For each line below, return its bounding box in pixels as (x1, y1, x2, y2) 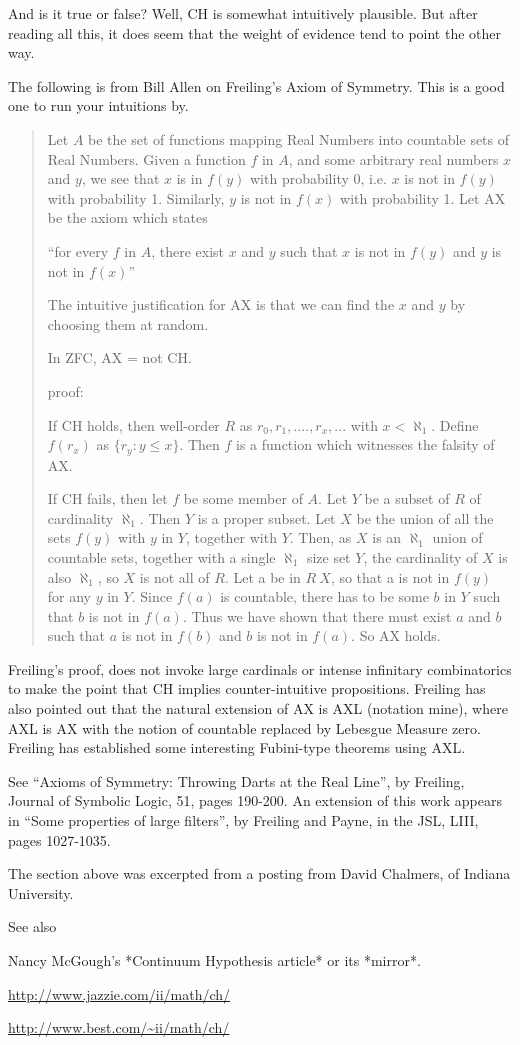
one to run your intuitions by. (8, 95, 189, 116)
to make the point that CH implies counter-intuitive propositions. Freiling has (8, 678, 486, 699)
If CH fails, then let (47, 488, 168, 509)
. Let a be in (224, 566, 301, 587)
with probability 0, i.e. (249, 168, 387, 189)
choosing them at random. (47, 313, 209, 334)
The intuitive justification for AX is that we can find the (47, 294, 395, 315)
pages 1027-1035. (8, 829, 111, 850)
